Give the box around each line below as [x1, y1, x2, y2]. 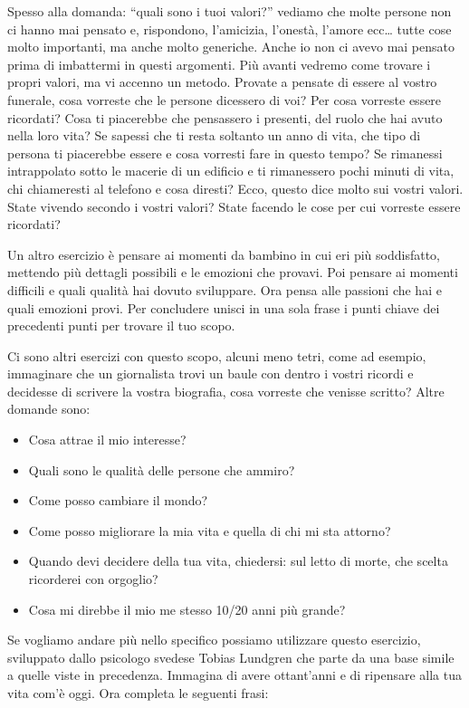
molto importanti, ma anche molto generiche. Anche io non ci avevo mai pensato [7, 37, 455, 56]
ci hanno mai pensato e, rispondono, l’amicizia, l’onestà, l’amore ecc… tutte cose [7, 19, 452, 38]
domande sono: [7, 399, 91, 418]
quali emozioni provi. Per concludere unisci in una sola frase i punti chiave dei [7, 298, 440, 317]
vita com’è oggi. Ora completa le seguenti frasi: [7, 684, 269, 702]
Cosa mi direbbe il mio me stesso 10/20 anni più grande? [28, 599, 346, 618]
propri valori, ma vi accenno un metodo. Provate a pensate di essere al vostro [7, 72, 437, 91]
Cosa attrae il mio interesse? [28, 430, 187, 449]
